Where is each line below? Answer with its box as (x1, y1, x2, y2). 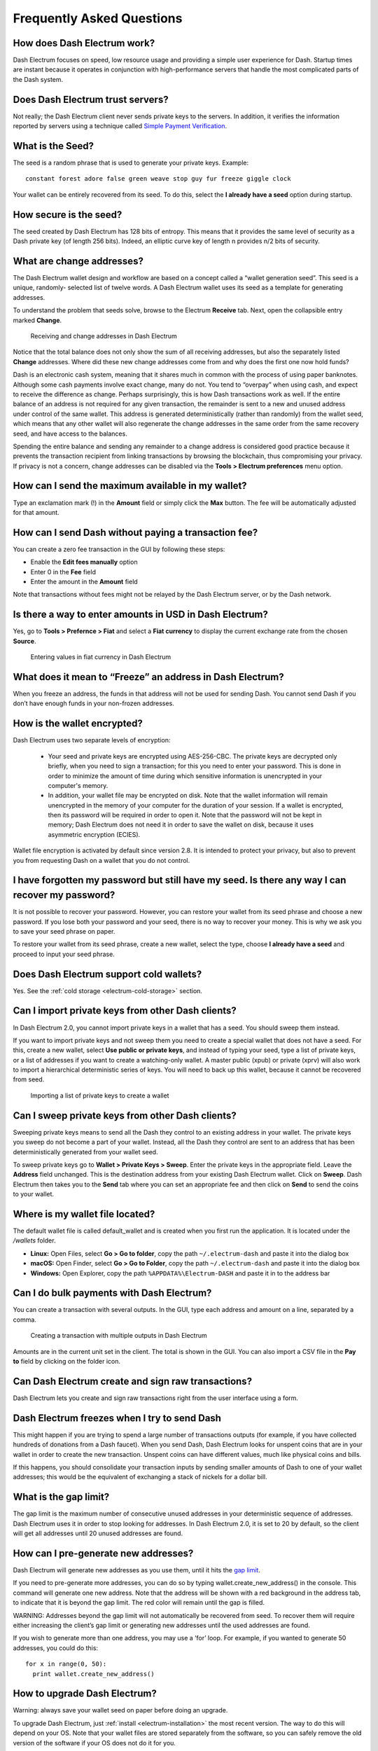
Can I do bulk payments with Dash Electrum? (13, 1287, 212, 1299)
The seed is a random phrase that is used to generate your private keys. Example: (13, 158, 249, 167)
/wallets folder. (13, 1236, 56, 1245)
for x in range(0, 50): (25, 1660, 107, 1668)
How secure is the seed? (13, 209, 122, 221)
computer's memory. (48, 781, 108, 789)
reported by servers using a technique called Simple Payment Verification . (13, 122, 227, 130)
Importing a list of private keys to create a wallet (30, 1091, 169, 1100)
